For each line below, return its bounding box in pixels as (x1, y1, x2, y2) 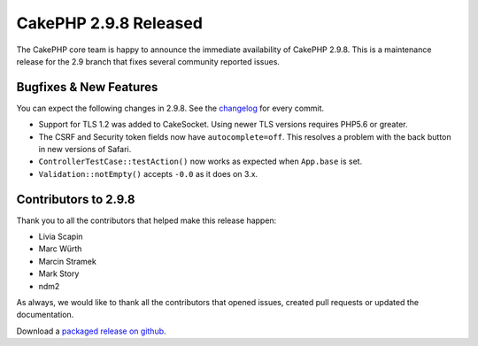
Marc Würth (38, 243, 82, 254)
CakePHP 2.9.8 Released (16, 13, 204, 33)
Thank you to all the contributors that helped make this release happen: (16, 215, 277, 226)
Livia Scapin (38, 231, 83, 242)
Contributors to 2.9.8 (16, 191, 135, 207)
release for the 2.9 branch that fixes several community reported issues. (16, 56, 281, 66)
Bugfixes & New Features (16, 80, 158, 95)
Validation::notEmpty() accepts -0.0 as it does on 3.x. (38, 168, 258, 179)
